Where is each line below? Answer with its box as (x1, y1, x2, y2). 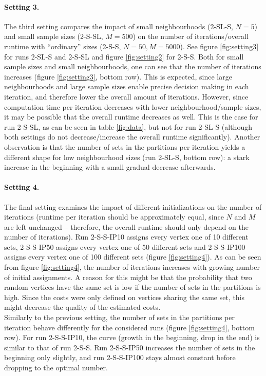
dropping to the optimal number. (4, 362, 108, 372)
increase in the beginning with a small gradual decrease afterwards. (4, 162, 216, 172)
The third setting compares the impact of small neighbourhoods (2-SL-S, (4, 21, 233, 31)
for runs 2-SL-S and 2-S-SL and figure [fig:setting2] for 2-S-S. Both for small (4, 51, 244, 62)
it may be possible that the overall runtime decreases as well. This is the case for (4, 111, 258, 122)
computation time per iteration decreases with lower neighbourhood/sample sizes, (4, 101, 261, 112)
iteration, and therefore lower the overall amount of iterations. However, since (4, 91, 249, 102)
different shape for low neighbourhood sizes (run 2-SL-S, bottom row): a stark (4, 151, 250, 162)
